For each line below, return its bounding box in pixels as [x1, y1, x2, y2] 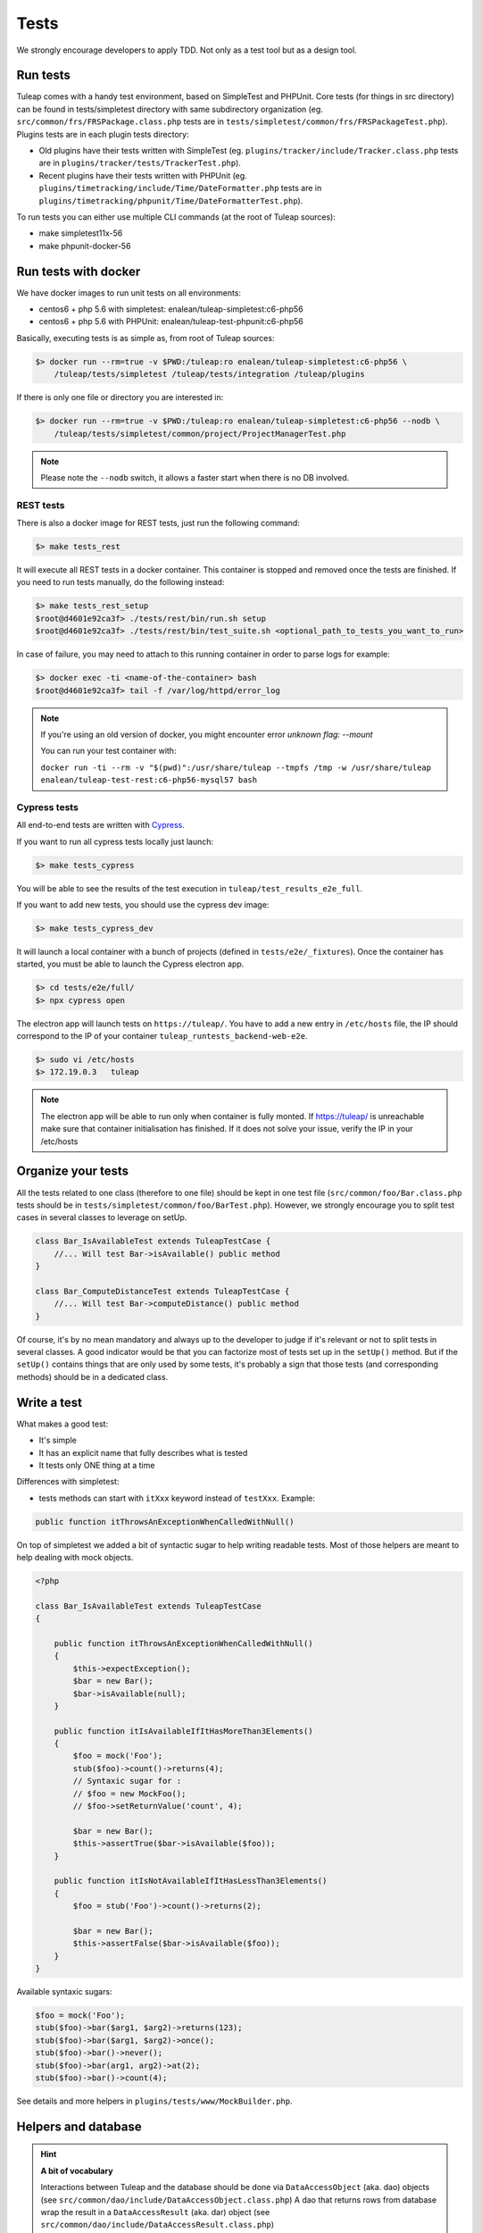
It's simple [38, 1434, 78, 1446]
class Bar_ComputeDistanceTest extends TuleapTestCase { [35, 1286, 290, 1296]
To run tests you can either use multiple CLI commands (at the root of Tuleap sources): [16, 211, 337, 222]
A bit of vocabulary [40, 2165, 113, 2176]
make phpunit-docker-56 [38, 240, 131, 251]
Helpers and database [16, 2119, 142, 2134]
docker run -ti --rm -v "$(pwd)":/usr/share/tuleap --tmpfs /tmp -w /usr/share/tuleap [40, 762, 432, 773]
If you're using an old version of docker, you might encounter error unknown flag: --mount [40, 729, 374, 740]
